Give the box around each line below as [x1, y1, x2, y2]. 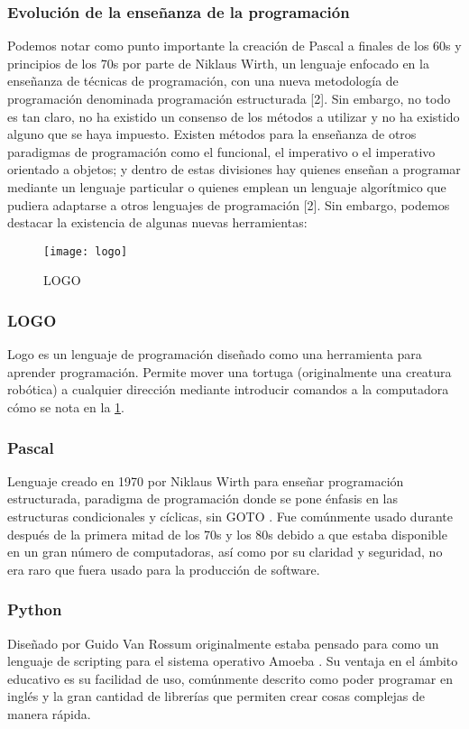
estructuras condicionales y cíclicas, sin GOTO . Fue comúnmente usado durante [7, 507, 453, 525]
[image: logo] [43, 245, 128, 258]
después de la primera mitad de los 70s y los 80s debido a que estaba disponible [7, 524, 447, 543]
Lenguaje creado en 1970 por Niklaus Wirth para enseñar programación [7, 471, 404, 490]
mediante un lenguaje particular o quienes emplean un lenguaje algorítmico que [7, 177, 446, 196]
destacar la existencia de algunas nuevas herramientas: [7, 213, 308, 232]
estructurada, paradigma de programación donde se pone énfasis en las [7, 489, 399, 508]
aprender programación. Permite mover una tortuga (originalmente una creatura [7, 362, 452, 381]
